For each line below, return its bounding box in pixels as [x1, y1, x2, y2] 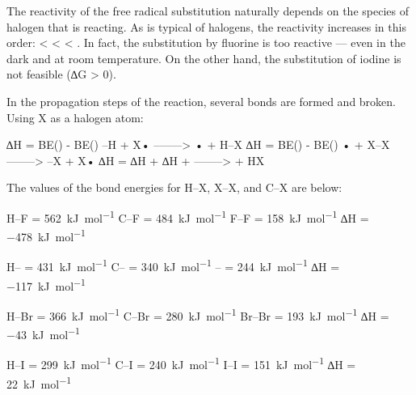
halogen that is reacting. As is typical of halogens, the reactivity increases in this [6, 18, 406, 35]
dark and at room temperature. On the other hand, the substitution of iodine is [6, 49, 401, 66]
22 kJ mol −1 [6, 372, 72, 392]
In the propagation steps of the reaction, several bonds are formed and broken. [6, 92, 397, 109]
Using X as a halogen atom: [6, 108, 144, 125]
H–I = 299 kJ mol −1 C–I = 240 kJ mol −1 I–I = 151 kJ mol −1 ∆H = [6, 354, 356, 373]
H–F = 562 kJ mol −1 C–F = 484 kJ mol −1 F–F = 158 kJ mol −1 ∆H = [6, 206, 369, 226]
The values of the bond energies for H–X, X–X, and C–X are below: [6, 179, 342, 196]
